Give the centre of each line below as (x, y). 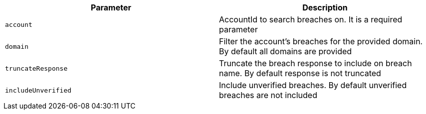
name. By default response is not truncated (300, 73)
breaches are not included (268, 95)
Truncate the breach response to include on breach (316, 63)
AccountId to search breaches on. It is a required (311, 19)
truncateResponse (36, 68)
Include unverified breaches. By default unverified (313, 85)
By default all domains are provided (286, 51)
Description (325, 7)
